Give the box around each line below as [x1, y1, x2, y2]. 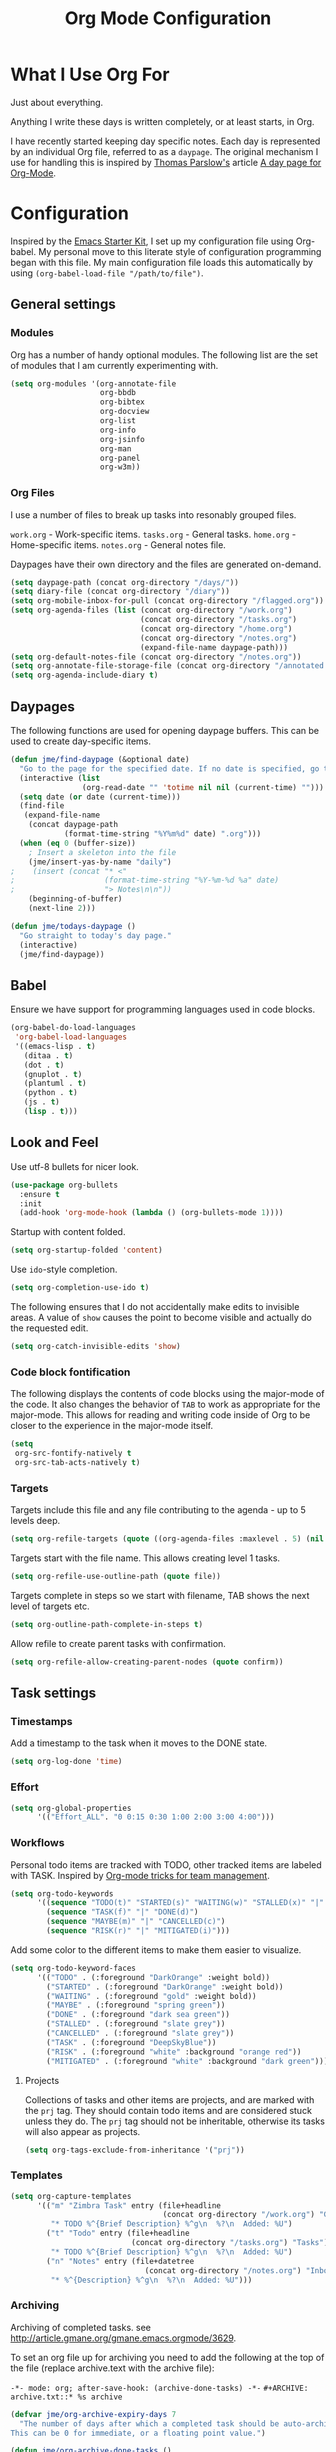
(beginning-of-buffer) [28, 894, 123, 904]
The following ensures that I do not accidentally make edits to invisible [10, 1301, 300, 1313]
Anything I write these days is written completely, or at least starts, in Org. [10, 115, 315, 127]
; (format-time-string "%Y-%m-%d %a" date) [10, 875, 280, 886]
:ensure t [19, 1189, 60, 1199]
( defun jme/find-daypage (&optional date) [10, 755, 190, 765]
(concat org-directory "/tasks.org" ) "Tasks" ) [131, 2238, 329, 2248]
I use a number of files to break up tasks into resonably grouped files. [10, 508, 297, 521]
